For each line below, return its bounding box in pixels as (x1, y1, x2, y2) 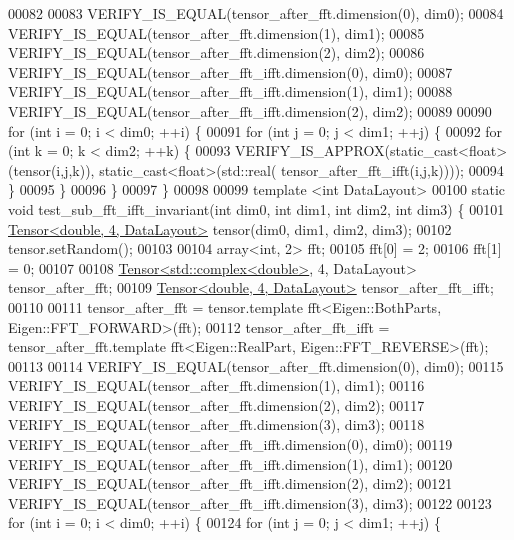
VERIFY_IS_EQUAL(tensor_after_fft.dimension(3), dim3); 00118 (8, 414, 425, 435)
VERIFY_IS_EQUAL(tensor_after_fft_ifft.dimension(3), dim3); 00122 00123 (8, 492, 492, 513)
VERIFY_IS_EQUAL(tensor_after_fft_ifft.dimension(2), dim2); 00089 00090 (8, 100, 492, 121)
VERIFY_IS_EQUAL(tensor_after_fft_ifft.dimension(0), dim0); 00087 (8, 61, 453, 82)
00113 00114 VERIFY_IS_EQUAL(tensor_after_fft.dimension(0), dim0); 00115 (8, 355, 504, 376)
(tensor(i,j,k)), (8, 159, 95, 180)
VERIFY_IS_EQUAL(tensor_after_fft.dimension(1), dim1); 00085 (8, 22, 425, 43)
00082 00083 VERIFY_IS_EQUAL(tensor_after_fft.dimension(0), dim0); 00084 (8, 3, 504, 23)
